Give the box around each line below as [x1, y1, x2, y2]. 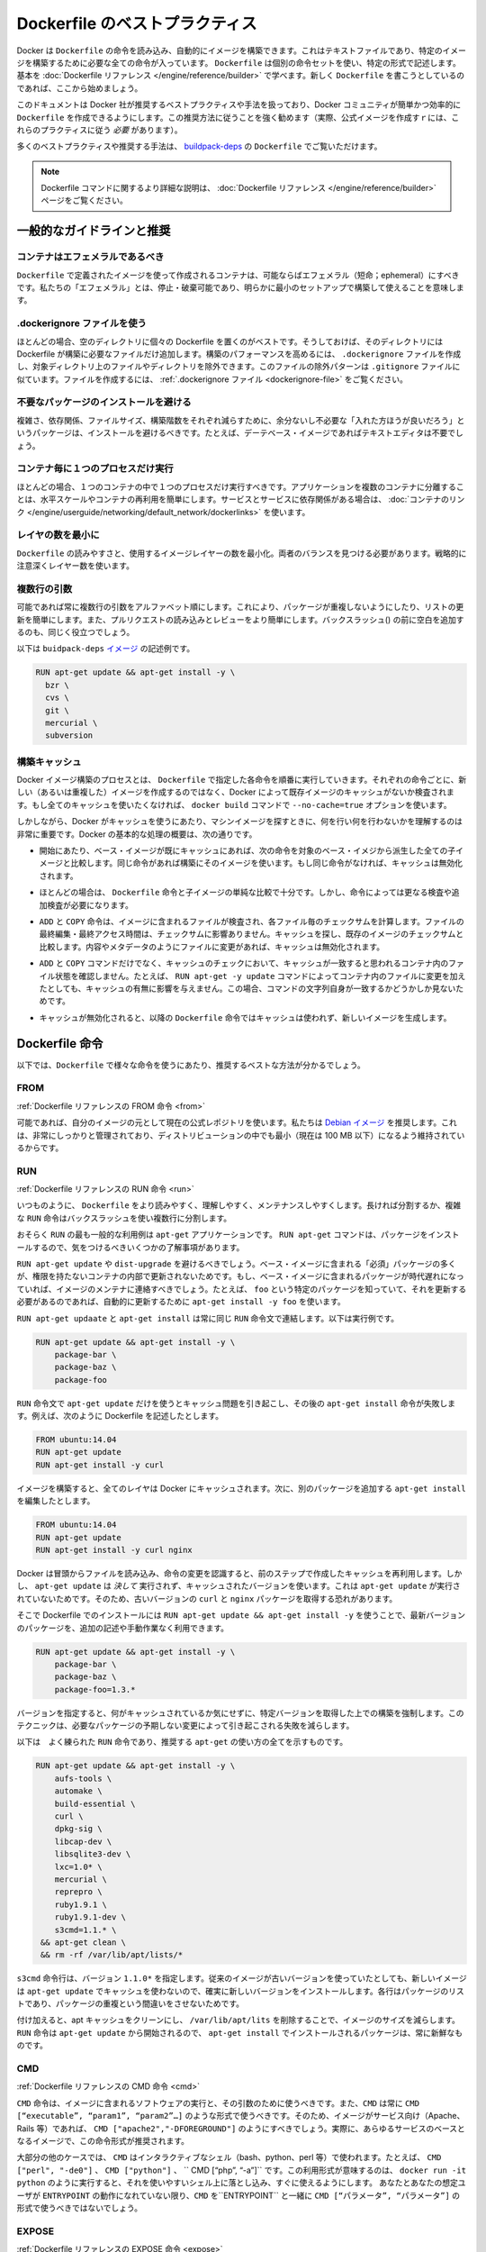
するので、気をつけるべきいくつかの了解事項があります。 [31, 1241, 245, 1252]
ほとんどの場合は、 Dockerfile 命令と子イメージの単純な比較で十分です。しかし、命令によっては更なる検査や [39, 887, 452, 898]
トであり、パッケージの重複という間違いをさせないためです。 [16, 1998, 245, 2009]
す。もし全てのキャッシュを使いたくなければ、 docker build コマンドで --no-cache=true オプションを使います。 [16, 799, 452, 810]
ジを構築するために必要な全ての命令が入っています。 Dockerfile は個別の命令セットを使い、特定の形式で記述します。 [16, 57, 461, 68]
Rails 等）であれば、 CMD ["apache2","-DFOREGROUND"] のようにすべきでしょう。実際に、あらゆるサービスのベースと [16, 2122, 465, 2134]
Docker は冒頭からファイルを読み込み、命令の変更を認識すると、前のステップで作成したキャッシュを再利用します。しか [16, 1568, 463, 1578]
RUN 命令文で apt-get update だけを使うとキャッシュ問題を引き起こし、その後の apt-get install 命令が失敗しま [16, 1397, 456, 1409]
